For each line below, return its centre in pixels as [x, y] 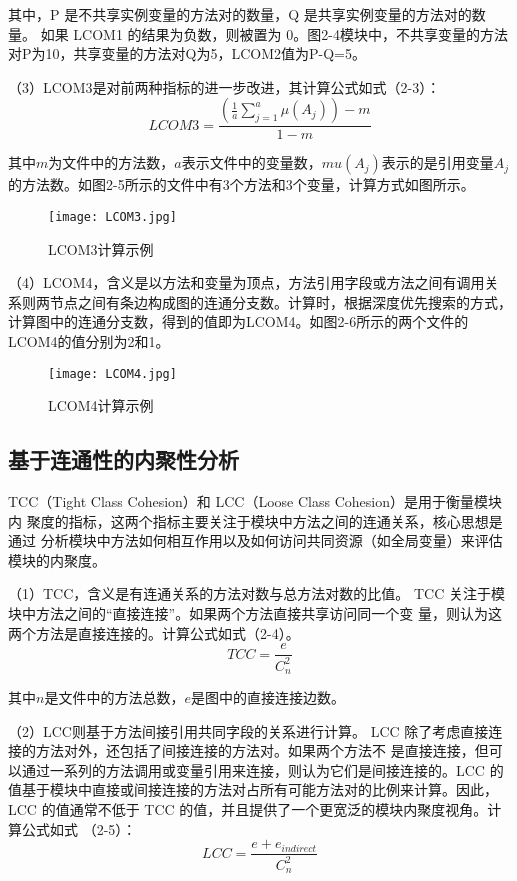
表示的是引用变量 [437, 162]
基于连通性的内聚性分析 [123, 459]
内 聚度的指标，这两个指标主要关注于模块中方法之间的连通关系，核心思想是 [255, 520]
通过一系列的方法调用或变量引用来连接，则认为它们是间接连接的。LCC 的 [262, 769]
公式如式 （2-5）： [79, 828]
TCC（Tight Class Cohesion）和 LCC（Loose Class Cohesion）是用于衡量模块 [255, 501]
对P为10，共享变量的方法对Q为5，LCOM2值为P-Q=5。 [187, 53]
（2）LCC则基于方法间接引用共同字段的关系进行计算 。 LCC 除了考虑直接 [248, 730]
